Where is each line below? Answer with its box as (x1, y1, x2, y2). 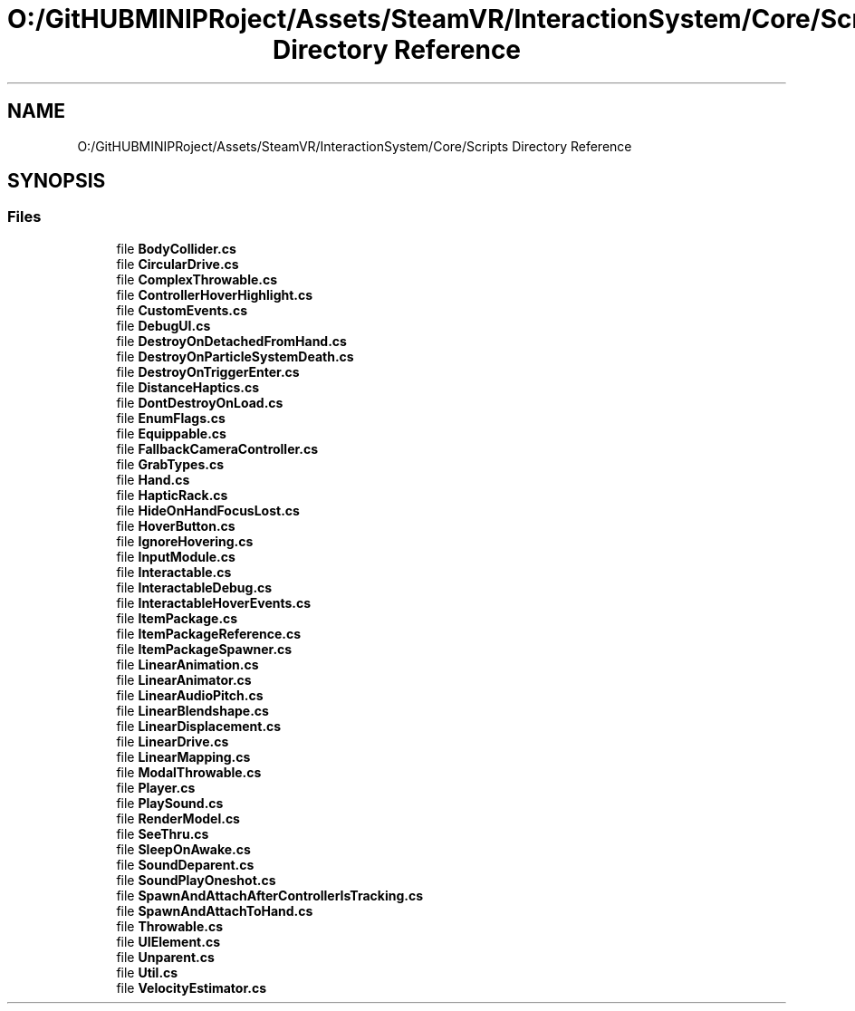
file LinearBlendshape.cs (116, 702, 269, 718)
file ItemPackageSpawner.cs (116, 640, 293, 657)
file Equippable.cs (116, 425, 226, 441)
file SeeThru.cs (116, 825, 209, 842)
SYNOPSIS (7, 169, 106, 193)
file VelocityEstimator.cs (116, 979, 267, 996)
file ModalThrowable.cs (116, 764, 262, 780)
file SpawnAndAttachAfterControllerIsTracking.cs (116, 887, 423, 903)
